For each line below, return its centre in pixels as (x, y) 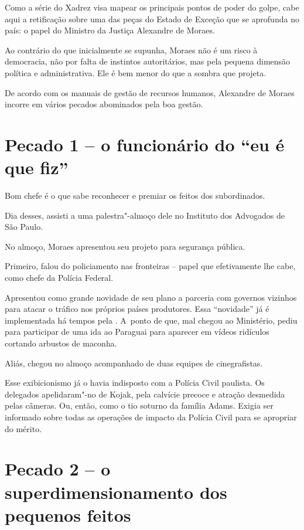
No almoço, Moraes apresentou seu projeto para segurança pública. (125, 246)
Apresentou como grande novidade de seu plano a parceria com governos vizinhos (151, 297)
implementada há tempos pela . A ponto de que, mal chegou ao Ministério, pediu (151, 320)
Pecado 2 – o (58, 469)
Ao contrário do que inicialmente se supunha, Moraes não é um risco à (131, 50)
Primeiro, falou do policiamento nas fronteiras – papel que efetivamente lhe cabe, (150, 266)
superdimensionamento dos (116, 492)
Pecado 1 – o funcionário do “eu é (145, 144)
